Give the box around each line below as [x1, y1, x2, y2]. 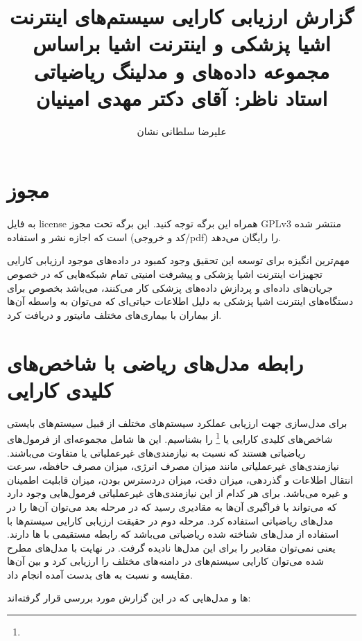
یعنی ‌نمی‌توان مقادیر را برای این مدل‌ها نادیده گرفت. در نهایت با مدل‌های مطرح [7, 540, 336, 554]
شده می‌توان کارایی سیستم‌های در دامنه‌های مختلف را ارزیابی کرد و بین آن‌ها [7, 554, 325, 568]
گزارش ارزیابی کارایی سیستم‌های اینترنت [9, 2, 354, 30]
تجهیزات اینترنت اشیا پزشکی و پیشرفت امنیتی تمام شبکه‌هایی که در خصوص [7, 267, 322, 281]
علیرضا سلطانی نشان [137, 123, 227, 138]
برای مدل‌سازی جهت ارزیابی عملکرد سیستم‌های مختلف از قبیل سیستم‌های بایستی [7, 415, 347, 430]
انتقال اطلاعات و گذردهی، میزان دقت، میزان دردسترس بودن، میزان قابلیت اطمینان [7, 472, 354, 486]
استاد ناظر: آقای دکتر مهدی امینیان [35, 83, 328, 112]
